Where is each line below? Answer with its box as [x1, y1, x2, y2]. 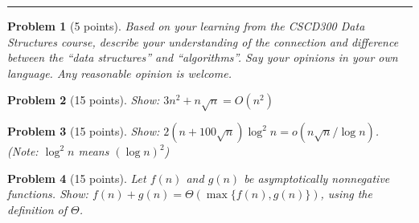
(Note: [7, 143, 39, 160]
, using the [320, 185, 372, 202]
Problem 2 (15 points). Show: [7, 91, 160, 108]
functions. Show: [7, 185, 88, 202]
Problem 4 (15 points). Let [7, 169, 146, 186]
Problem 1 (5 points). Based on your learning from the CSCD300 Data [7, 18, 365, 34]
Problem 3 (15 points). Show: [7, 123, 160, 140]
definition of [7, 201, 68, 217]
